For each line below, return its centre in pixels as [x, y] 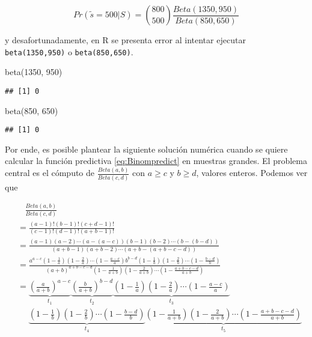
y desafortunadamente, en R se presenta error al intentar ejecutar [125, 40]
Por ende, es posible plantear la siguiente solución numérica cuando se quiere [146, 149]
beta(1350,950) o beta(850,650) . [69, 51]
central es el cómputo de [50, 173]
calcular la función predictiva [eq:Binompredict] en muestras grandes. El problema [156, 161]
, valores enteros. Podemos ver [252, 173]
